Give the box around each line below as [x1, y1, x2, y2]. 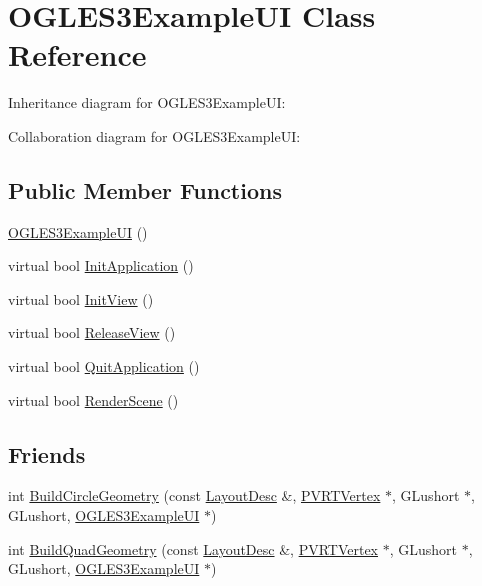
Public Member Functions [8, 174, 282, 205]
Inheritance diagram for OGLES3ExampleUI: [8, 92, 286, 113]
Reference [8, 34, 147, 75]
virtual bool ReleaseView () [8, 322, 176, 343]
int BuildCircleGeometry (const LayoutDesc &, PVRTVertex [8, 485, 381, 506]
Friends [8, 438, 86, 469]
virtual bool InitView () [8, 288, 154, 309]
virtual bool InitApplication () [8, 255, 194, 276]
